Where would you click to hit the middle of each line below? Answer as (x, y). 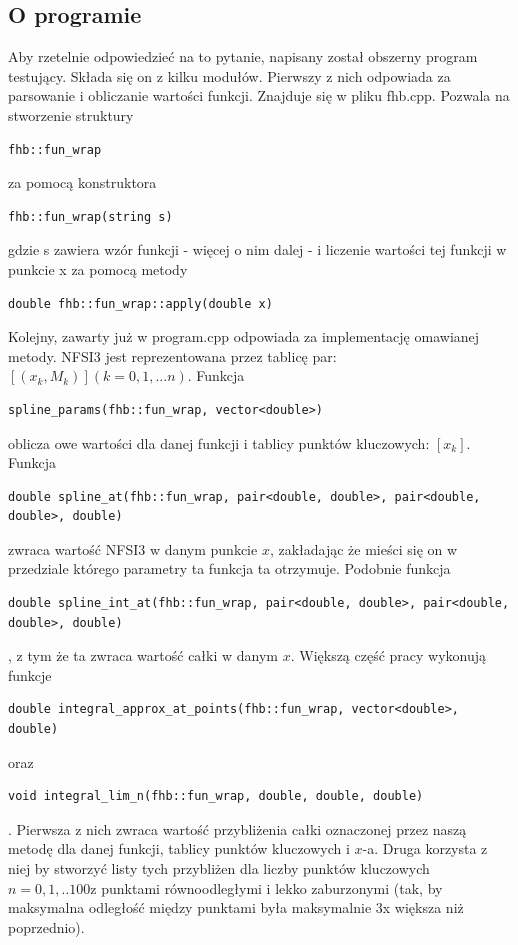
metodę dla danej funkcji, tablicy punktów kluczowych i (179, 848)
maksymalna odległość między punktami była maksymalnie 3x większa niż (236, 907)
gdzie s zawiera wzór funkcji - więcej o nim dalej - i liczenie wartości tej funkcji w (257, 249)
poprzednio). (46, 926)
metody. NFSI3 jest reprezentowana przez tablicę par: (172, 355)
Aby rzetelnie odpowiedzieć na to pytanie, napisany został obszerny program (243, 56)
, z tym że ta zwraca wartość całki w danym (143, 655)
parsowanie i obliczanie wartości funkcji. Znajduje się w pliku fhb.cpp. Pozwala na (259, 95)
